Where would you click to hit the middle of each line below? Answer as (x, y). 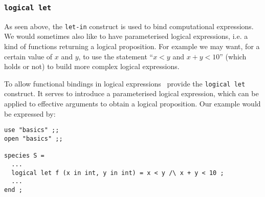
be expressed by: (30, 113)
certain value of (28, 56)
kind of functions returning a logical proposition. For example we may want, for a (132, 46)
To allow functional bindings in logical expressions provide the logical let (125, 83)
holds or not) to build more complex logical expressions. (92, 66)
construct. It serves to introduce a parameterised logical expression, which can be (131, 93)
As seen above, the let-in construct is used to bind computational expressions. (129, 26)
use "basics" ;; (32, 130)
